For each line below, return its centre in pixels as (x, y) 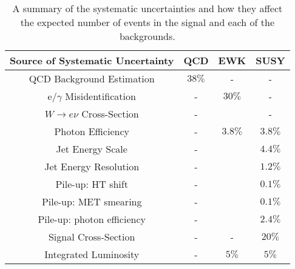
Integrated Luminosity (92, 254)
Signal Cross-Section (92, 237)
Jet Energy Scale (92, 149)
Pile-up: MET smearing (92, 201)
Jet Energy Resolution (92, 166)
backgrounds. (147, 36)
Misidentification (100, 96)
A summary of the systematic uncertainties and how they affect (147, 8)
